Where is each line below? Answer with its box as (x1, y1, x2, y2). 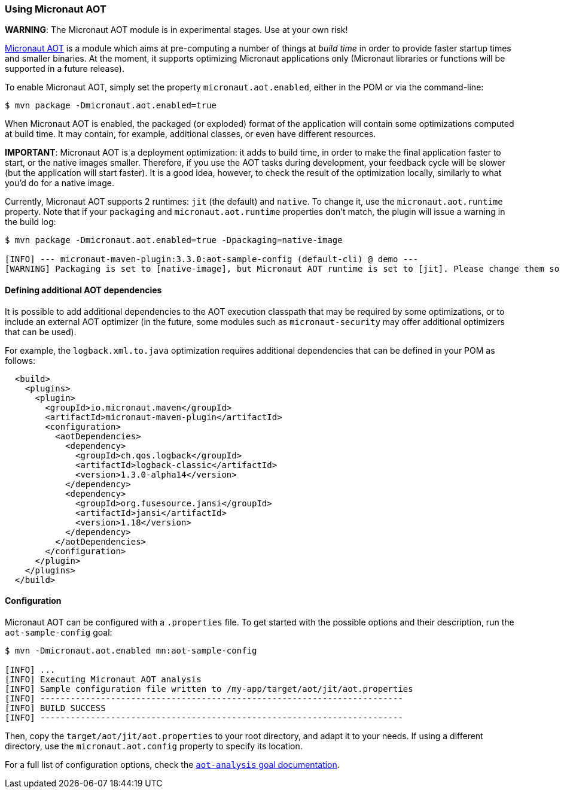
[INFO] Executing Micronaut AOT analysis (5, 674, 202, 684)
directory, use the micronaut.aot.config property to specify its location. (5, 740, 303, 751)
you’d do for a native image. (5, 178, 114, 189)
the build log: (5, 217, 56, 227)
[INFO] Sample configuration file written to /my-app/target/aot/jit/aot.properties (5, 683, 413, 694)
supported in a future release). (5, 63, 124, 74)
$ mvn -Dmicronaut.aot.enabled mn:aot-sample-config (5, 645, 257, 655)
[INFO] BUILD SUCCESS (5, 703, 106, 713)
